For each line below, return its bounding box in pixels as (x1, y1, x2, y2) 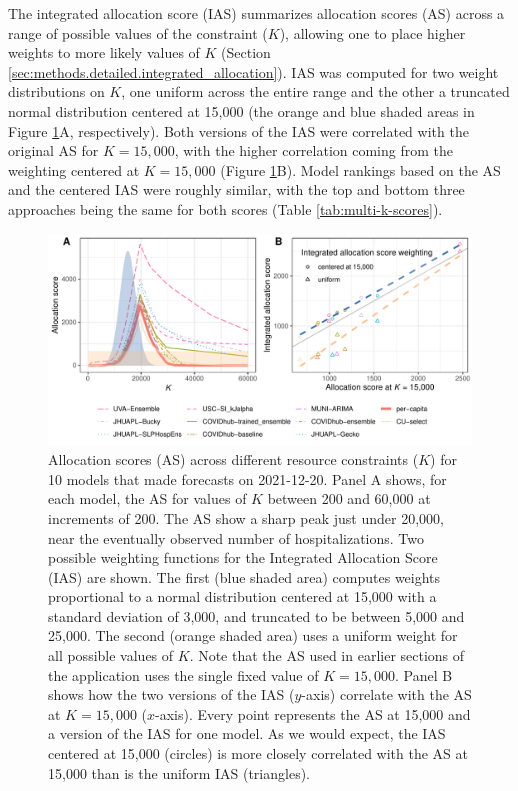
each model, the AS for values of (48, 488, 247, 509)
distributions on (8, 81, 105, 102)
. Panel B (394, 664, 453, 685)
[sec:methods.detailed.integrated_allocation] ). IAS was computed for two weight (8, 61, 499, 82)
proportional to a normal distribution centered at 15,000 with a (48, 586, 437, 607)
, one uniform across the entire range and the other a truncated (121, 81, 510, 102)
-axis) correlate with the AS (301, 684, 472, 705)
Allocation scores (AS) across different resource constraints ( (48, 449, 419, 470)
